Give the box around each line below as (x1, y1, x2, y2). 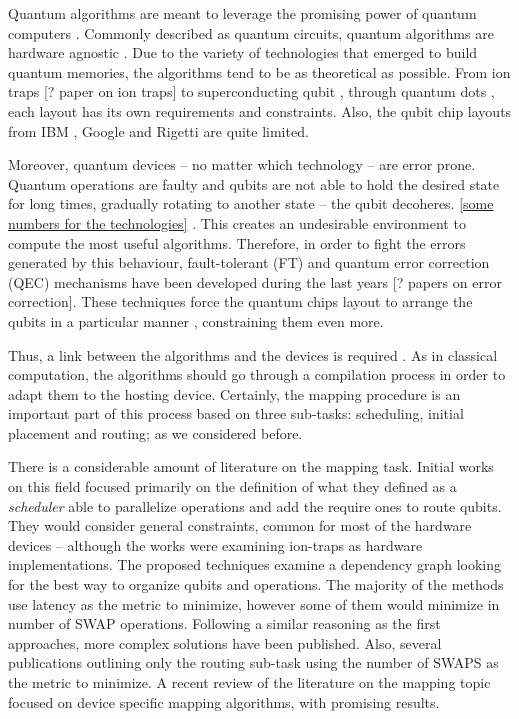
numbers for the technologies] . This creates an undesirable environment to (8, 212, 466, 233)
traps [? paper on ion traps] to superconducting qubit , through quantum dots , (8, 81, 495, 102)
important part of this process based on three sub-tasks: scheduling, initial (8, 403, 464, 424)
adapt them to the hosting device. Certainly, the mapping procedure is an (8, 383, 461, 404)
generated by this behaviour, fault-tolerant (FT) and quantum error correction (8, 252, 490, 273)
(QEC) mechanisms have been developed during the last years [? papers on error (8, 271, 502, 292)
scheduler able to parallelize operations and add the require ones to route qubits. (8, 495, 502, 516)
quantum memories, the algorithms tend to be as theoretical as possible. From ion (8, 61, 511, 82)
